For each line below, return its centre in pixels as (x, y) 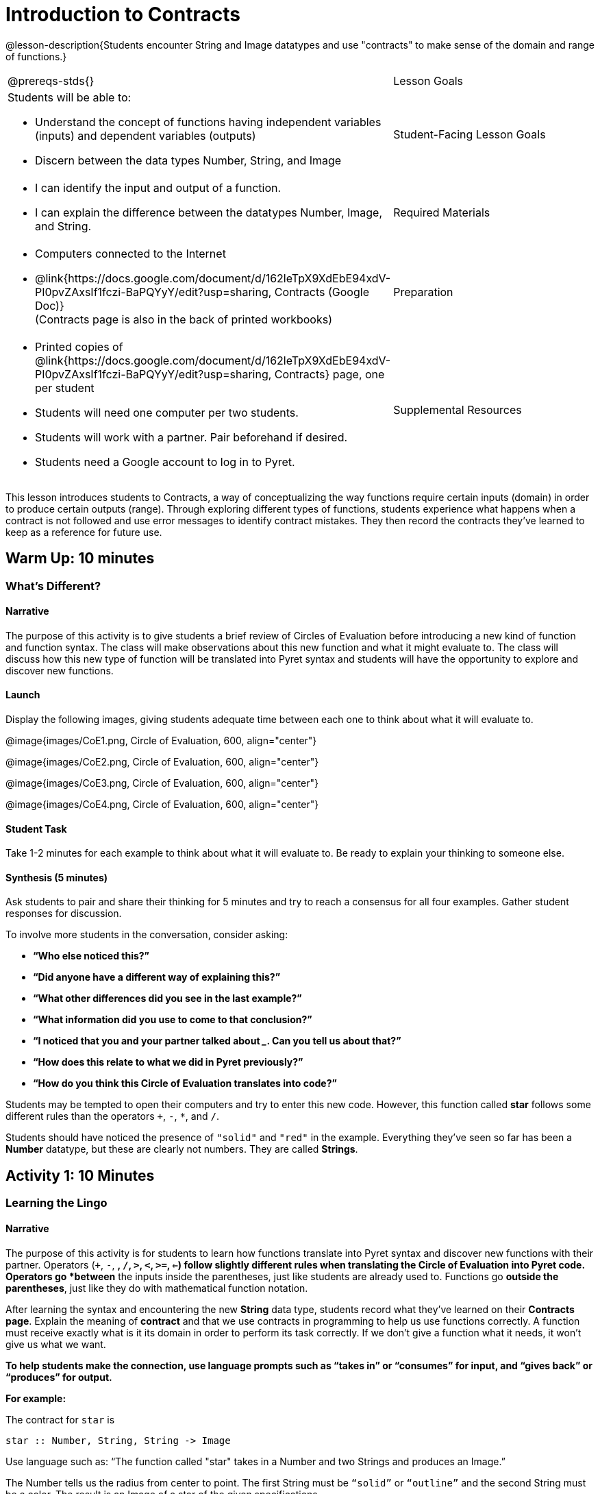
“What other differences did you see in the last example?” (167, 999)
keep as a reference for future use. (84, 532)
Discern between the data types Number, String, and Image (188, 160)
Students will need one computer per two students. (167, 412)
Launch (23, 695)
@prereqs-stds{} (51, 81)
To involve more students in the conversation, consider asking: (147, 935)
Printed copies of (79, 346)
